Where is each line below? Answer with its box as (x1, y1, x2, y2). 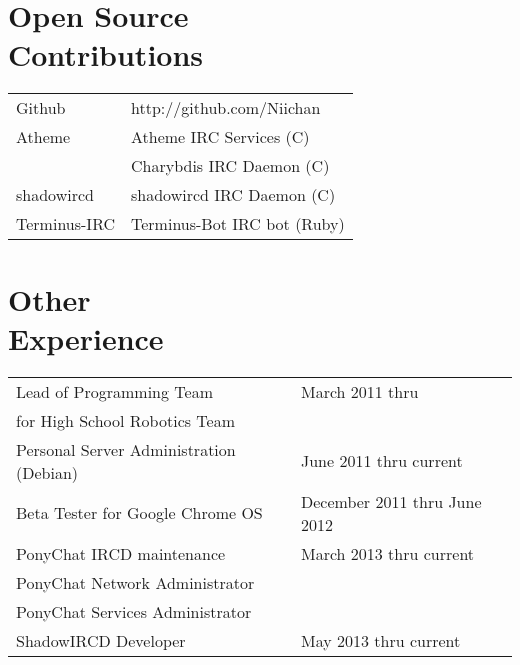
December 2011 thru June (300, 489, 482, 513)
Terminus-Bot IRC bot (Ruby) (131, 212, 345, 236)
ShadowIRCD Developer (16, 628, 186, 652)
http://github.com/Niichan (131, 96, 321, 120)
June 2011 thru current (300, 449, 463, 473)
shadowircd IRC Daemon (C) (131, 183, 336, 207)
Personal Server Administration (16, 437, 236, 461)
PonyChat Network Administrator (16, 570, 255, 594)
